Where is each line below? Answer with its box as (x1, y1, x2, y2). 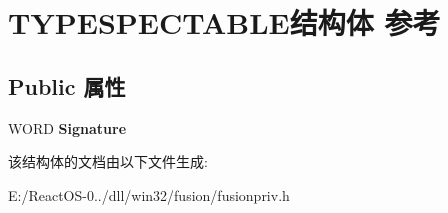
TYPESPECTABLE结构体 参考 (8, 2, 441, 43)
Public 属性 (8, 70, 126, 101)
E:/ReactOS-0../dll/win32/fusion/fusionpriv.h (8, 184, 290, 205)
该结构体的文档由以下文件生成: (8, 151, 208, 172)
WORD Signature (8, 117, 127, 138)
